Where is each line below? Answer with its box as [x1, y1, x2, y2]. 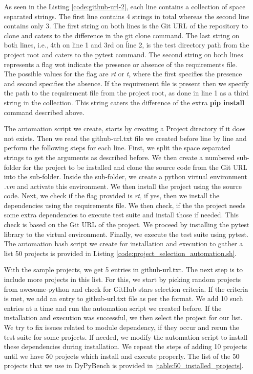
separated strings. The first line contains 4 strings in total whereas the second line [4, 11, 250, 21]
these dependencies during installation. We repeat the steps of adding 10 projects [4, 341, 247, 351]
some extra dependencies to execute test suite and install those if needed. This [4, 210, 239, 220]
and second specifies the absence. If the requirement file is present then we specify [4, 78, 249, 88]
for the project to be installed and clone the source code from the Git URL [23, 162, 248, 172]
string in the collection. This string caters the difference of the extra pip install [4, 97, 245, 107]
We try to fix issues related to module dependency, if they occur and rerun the [4, 322, 239, 332]
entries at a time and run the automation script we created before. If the [4, 303, 222, 313]
